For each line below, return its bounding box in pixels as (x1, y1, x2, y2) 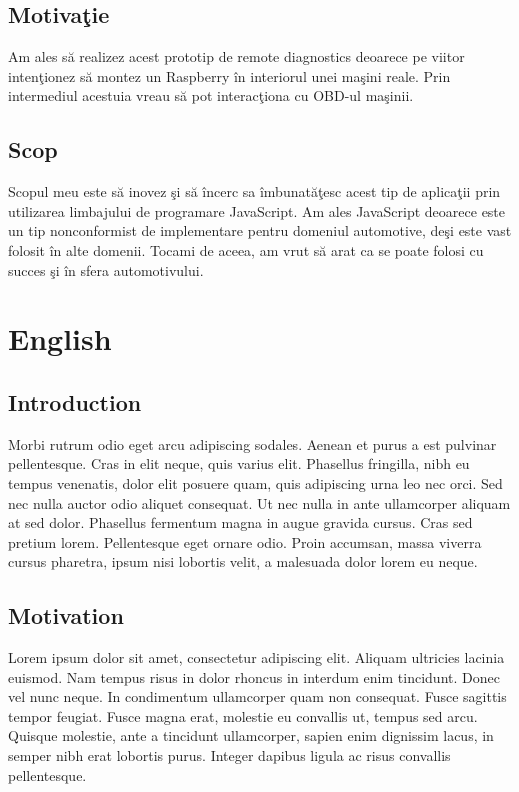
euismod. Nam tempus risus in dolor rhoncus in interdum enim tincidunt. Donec (8, 666, 500, 687)
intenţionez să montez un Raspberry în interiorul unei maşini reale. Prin (8, 65, 451, 86)
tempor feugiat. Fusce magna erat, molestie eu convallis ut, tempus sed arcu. (8, 705, 478, 726)
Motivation (8, 600, 124, 631)
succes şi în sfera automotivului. (8, 259, 204, 280)
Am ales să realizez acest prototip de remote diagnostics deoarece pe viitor (8, 46, 465, 67)
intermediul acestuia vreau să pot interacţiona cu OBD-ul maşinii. (8, 85, 414, 106)
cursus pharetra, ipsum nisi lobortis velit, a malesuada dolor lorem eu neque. (8, 551, 478, 572)
